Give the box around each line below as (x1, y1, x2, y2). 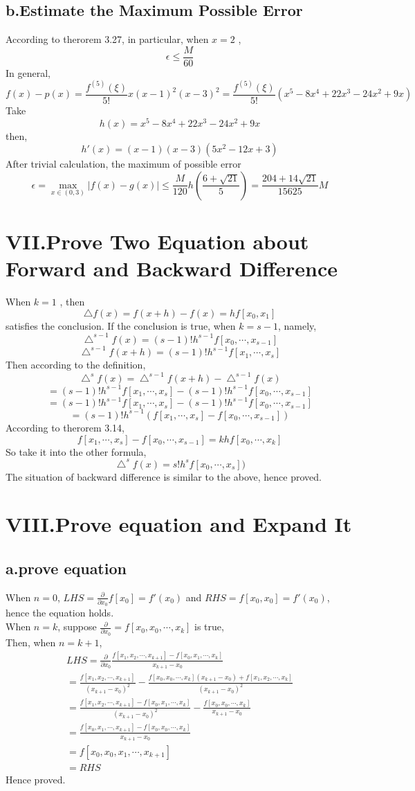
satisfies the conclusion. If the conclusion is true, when (6, 318, 236, 332)
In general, (6, 65, 50, 80)
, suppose (57, 619, 97, 634)
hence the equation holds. (6, 605, 114, 620)
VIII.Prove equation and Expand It (6, 510, 352, 538)
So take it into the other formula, (6, 444, 147, 459)
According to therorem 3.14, (6, 420, 125, 434)
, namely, (277, 318, 317, 332)
